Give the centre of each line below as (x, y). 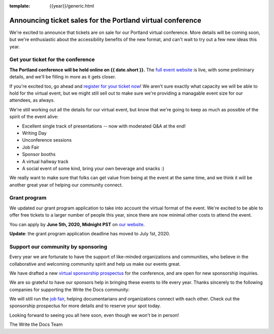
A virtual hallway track (45, 161)
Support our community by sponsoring (58, 246)
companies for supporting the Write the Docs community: (70, 289)
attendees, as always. (32, 100)
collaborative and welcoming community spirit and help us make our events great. (95, 264)
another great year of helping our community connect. (66, 185)
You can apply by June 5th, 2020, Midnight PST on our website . (77, 224)
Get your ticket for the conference (52, 60)
